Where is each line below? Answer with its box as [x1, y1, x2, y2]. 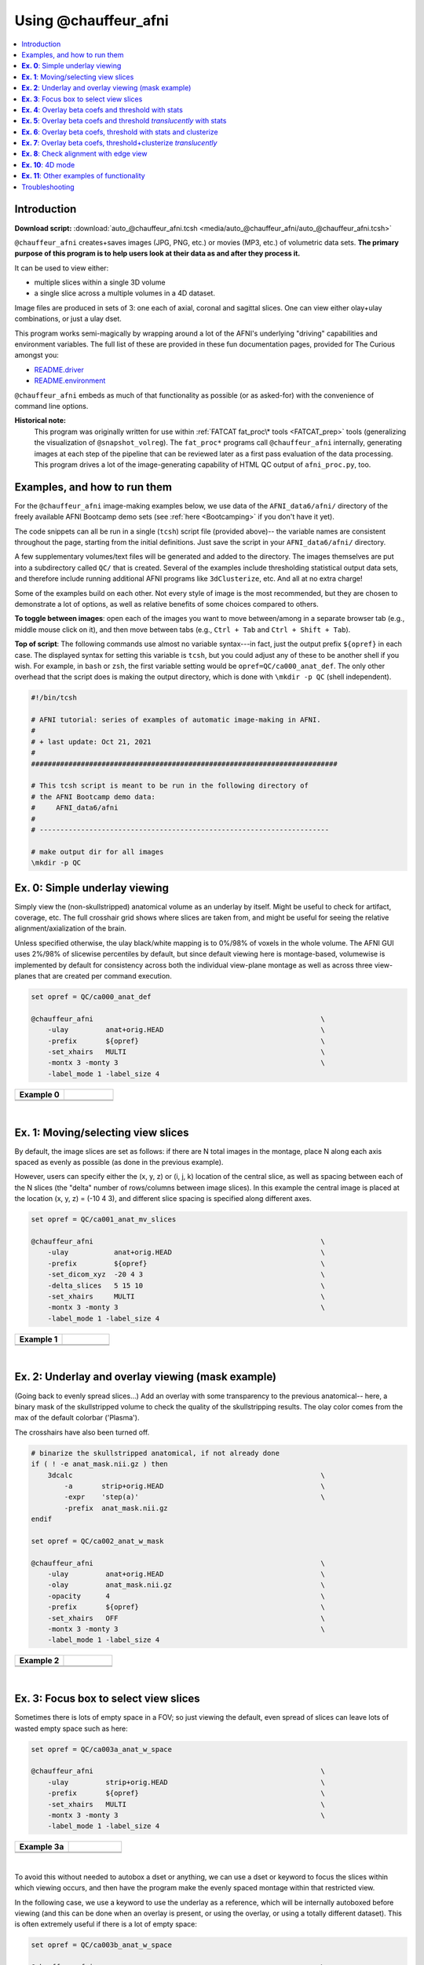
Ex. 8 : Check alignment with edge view [21, 149, 148, 159]
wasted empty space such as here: [14, 1724, 129, 1733]
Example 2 [19, 1655, 60, 1666]
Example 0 [19, 1089, 60, 1100]
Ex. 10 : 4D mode [21, 160, 75, 169]
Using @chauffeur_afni [14, 12, 169, 29]
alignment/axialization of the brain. [14, 924, 127, 933]
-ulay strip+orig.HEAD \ [47, 1777, 326, 1787]
